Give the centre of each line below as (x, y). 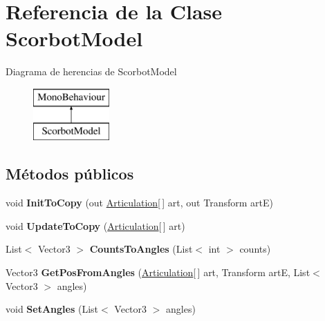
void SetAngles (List (52, 309)
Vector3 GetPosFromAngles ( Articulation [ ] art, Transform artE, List (158, 272)
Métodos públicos (70, 174)
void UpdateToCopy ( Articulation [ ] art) (95, 225)
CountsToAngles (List (141, 249)
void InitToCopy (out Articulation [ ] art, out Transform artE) (139, 203)
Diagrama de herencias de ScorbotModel (91, 71)
